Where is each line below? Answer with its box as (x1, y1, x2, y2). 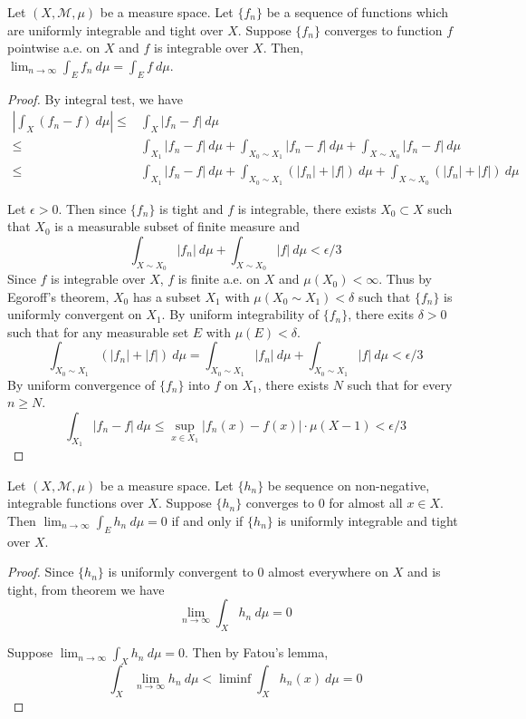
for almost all (329, 493, 403, 512)
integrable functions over (7, 493, 144, 512)
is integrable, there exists (237, 199, 377, 218)
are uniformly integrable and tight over (7, 20, 224, 39)
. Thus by (378, 269, 432, 288)
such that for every (347, 374, 453, 394)
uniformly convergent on (7, 305, 142, 324)
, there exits (348, 305, 415, 324)
